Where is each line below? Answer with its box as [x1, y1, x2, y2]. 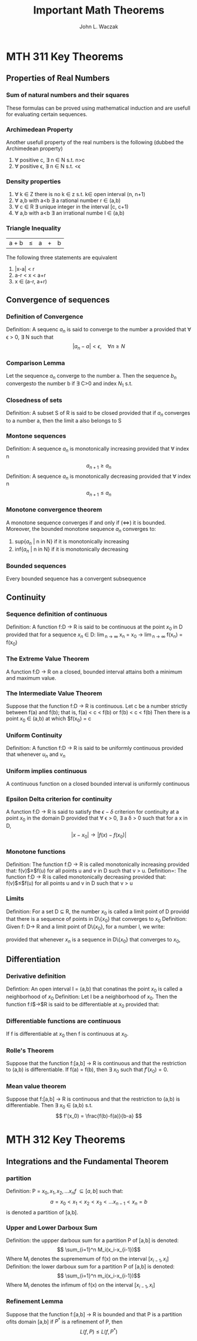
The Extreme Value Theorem [6, 655, 89, 663]
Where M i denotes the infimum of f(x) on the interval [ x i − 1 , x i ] [6, 1281, 155, 1290]
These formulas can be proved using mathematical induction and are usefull [6, 104, 191, 111]
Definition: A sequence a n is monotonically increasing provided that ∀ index [6, 445, 189, 454]
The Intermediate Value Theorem [6, 689, 103, 697]
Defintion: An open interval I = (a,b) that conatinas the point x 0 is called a [6, 985, 183, 994]
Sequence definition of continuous [6, 610, 108, 618]
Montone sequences [6, 431, 66, 440]
